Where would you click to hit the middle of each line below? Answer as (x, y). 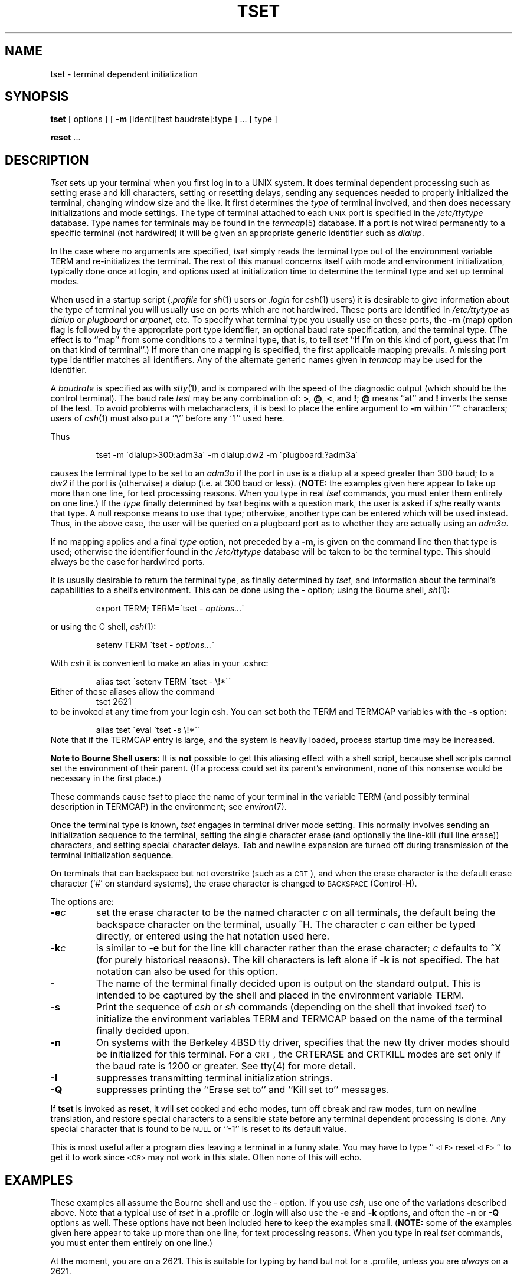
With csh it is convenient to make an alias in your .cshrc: (159, 663)
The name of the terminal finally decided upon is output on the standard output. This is (288, 984)
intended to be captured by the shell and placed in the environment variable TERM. (280, 995)
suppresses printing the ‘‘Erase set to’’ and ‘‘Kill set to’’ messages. (243, 1090)
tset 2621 (114, 702)
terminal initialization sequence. (112, 855)
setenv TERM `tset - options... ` (155, 645)
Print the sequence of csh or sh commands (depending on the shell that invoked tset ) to (291, 1007)
